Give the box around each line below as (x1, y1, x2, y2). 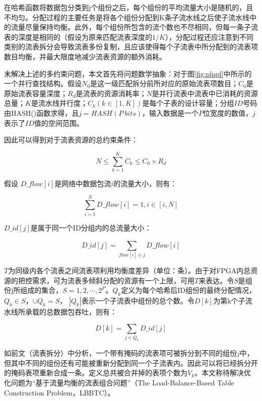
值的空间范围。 (34, 117, 84, 128)
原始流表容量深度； (4, 88, 68, 98)
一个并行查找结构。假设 (4, 78, 82, 89)
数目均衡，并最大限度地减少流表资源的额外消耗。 (4, 51, 166, 61)
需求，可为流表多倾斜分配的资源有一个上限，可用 (32, 275, 194, 285)
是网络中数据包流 (54, 178, 111, 188)
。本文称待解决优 (194, 367, 251, 378)
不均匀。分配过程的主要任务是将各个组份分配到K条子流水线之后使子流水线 (4, 12, 249, 22)
